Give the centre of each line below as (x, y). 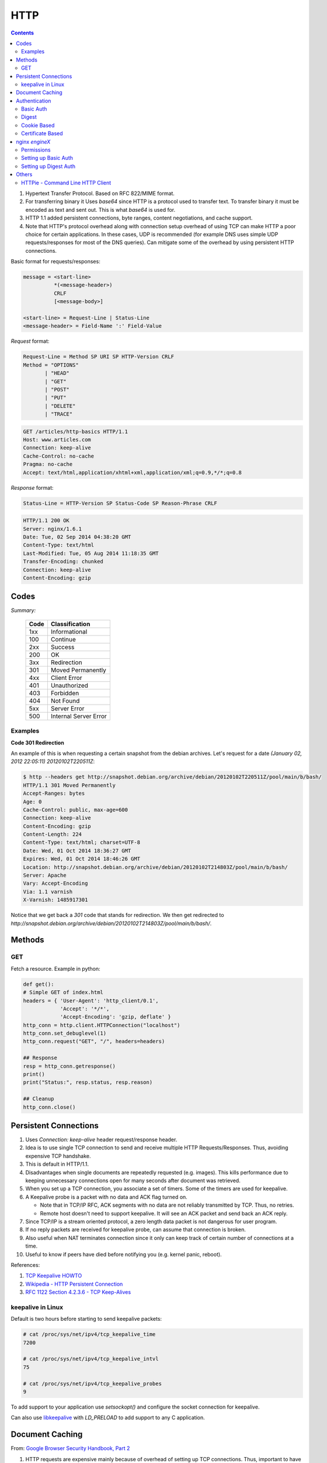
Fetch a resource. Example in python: (55, 969)
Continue (63, 639)
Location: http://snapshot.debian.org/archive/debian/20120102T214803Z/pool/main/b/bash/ (156, 867)
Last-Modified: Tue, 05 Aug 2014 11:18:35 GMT (91, 553)
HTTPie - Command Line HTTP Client (66, 183)
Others (24, 174)
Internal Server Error (79, 716)
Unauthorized (69, 685)
